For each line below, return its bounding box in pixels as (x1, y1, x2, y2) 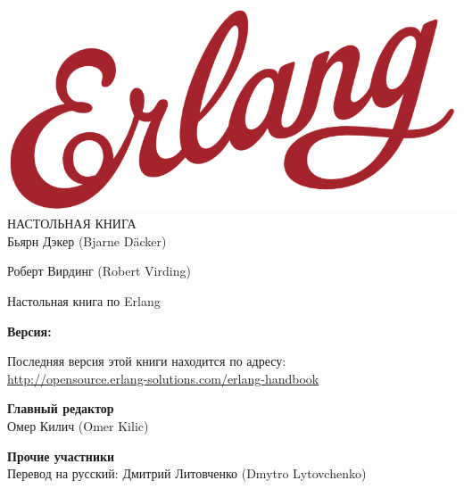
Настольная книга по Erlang (7, 291, 161, 310)
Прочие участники (7, 446, 115, 465)
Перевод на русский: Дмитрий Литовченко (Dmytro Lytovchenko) (7, 464, 367, 483)
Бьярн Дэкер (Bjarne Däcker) (7, 231, 167, 250)
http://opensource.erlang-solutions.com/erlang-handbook (7, 369, 319, 387)
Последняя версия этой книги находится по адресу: (7, 352, 286, 370)
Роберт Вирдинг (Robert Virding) (7, 261, 191, 280)
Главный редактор (7, 399, 114, 418)
